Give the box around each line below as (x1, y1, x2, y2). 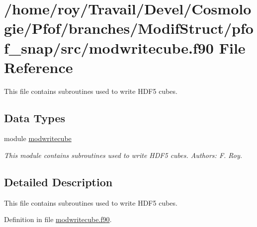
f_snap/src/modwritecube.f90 (4, 37, 214, 58)
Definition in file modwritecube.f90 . (4, 214, 112, 225)
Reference (4, 57, 73, 77)
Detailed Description (4, 174, 113, 190)
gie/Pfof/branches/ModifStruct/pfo (4, 18, 254, 38)
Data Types (4, 110, 65, 125)
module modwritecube (4, 133, 72, 144)
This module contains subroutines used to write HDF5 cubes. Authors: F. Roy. (4, 150, 243, 160)
